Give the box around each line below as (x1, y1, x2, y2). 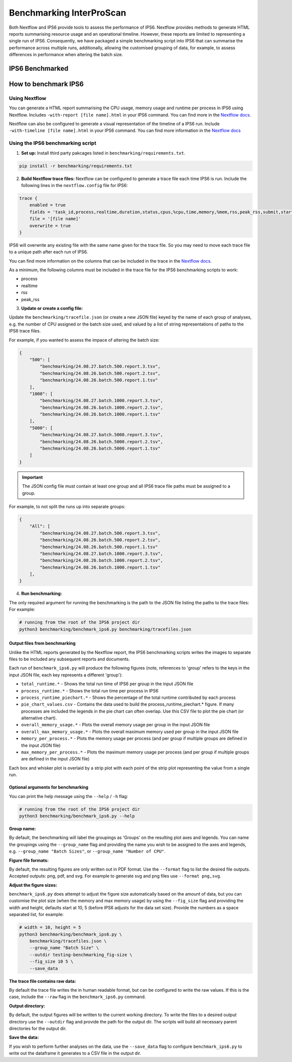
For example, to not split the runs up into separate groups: (9, 503, 126, 510)
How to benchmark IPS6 (9, 80, 84, 88)
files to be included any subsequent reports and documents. (9, 656, 130, 662)
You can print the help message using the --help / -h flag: (9, 793, 128, 799)
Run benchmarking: (21, 591, 62, 596)
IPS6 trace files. (9, 328, 41, 334)
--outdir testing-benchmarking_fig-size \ (29, 952, 132, 958)
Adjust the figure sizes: (9, 882, 57, 888)
